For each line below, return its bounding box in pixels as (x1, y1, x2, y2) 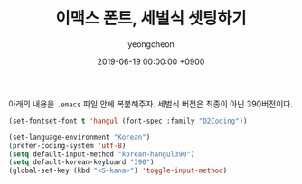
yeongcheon (127, 38, 175, 50)
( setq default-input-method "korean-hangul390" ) (8, 150, 195, 159)
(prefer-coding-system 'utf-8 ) (8, 141, 127, 150)
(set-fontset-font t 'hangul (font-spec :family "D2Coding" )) (8, 116, 248, 125)
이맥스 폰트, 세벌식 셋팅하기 (55, 8, 247, 29)
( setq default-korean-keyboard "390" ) (8, 158, 155, 167)
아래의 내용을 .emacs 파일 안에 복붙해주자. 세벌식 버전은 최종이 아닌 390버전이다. (8, 98, 293, 109)
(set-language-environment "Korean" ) (8, 133, 151, 142)
